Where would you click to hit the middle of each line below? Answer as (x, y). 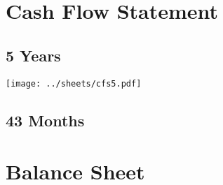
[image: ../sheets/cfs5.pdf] (74, 83)
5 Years (33, 55)
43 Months (45, 120)
